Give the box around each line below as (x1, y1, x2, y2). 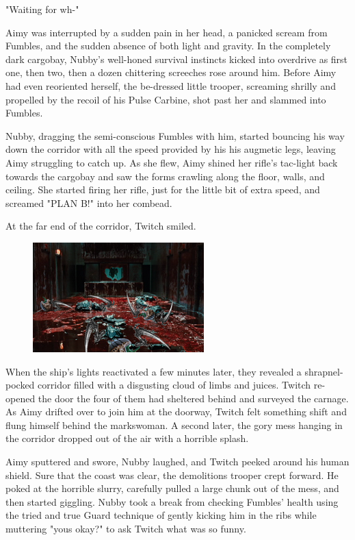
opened (5, 391, 36, 405)
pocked (5, 378, 35, 392)
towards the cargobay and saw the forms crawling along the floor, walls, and (5, 169, 325, 183)
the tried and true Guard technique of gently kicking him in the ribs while (5, 508, 317, 522)
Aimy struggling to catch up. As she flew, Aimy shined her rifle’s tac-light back (5, 155, 338, 169)
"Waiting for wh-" (5, 2, 79, 16)
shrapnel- (304, 364, 343, 378)
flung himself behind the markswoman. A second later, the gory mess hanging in (5, 417, 343, 432)
